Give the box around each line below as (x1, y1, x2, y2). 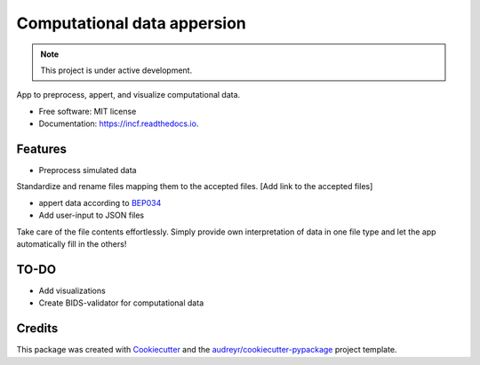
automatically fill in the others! (16, 238, 127, 249)
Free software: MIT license (38, 106, 137, 116)
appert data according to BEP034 (38, 197, 162, 208)
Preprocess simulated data (38, 165, 137, 176)
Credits (16, 321, 59, 337)
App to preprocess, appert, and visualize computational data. (16, 90, 241, 100)
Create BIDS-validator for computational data (38, 298, 204, 308)
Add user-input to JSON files (38, 210, 145, 221)
